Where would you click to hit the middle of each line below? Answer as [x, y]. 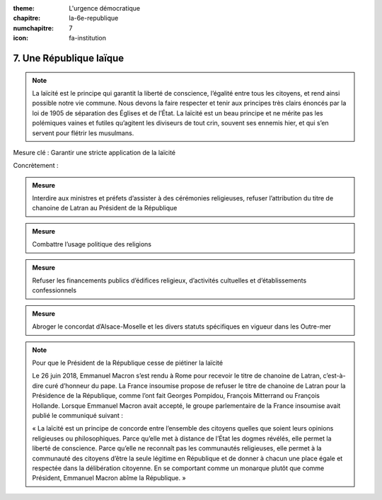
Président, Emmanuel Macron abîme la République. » [109, 478]
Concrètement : [36, 166]
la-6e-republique [94, 18]
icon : [21, 38]
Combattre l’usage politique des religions [92, 244]
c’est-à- [334, 376]
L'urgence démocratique [105, 8]
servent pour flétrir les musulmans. [83, 133]
